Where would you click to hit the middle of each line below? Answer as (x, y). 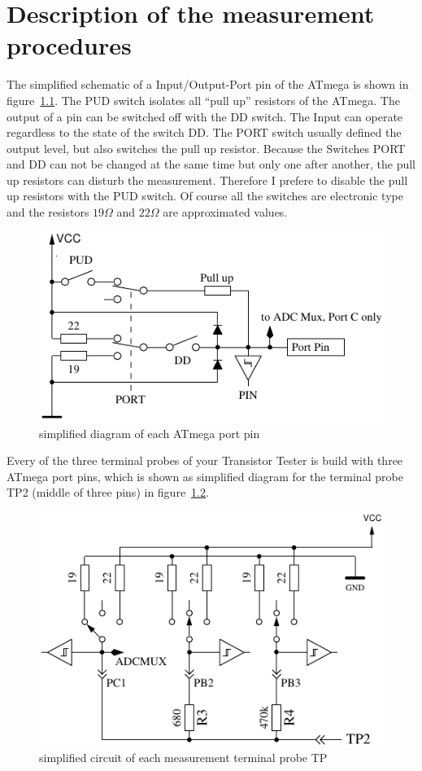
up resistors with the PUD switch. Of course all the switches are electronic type (205, 196)
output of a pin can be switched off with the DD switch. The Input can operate (205, 116)
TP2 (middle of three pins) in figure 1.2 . (108, 492)
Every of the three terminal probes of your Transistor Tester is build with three (205, 460)
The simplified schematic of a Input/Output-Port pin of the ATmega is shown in (208, 84)
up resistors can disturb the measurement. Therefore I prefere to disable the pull (207, 180)
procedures (69, 45)
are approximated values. (225, 212)
